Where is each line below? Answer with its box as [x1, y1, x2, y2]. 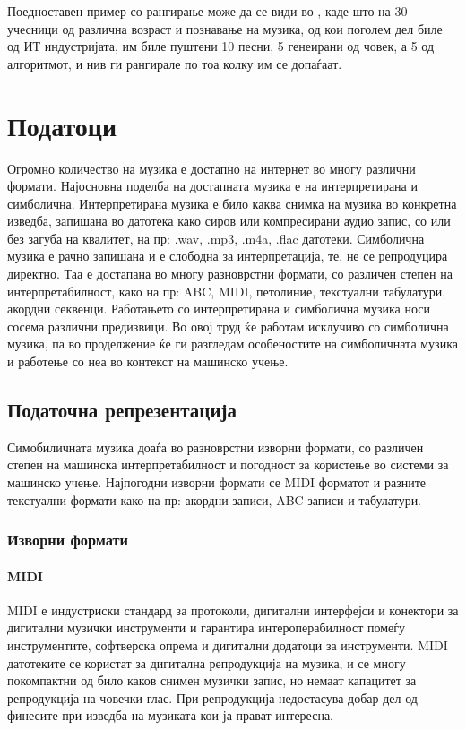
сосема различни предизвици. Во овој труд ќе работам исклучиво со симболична [7, 316, 449, 335]
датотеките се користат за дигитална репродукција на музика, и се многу [7, 653, 406, 672]
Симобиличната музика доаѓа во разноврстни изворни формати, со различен [7, 437, 424, 456]
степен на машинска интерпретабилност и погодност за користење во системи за [7, 455, 449, 474]
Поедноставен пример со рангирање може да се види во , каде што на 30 [7, 2, 408, 20]
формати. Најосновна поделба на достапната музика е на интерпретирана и [7, 176, 418, 195]
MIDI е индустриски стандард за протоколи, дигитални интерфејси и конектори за [7, 600, 459, 619]
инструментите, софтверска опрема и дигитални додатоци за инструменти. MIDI [7, 636, 448, 655]
